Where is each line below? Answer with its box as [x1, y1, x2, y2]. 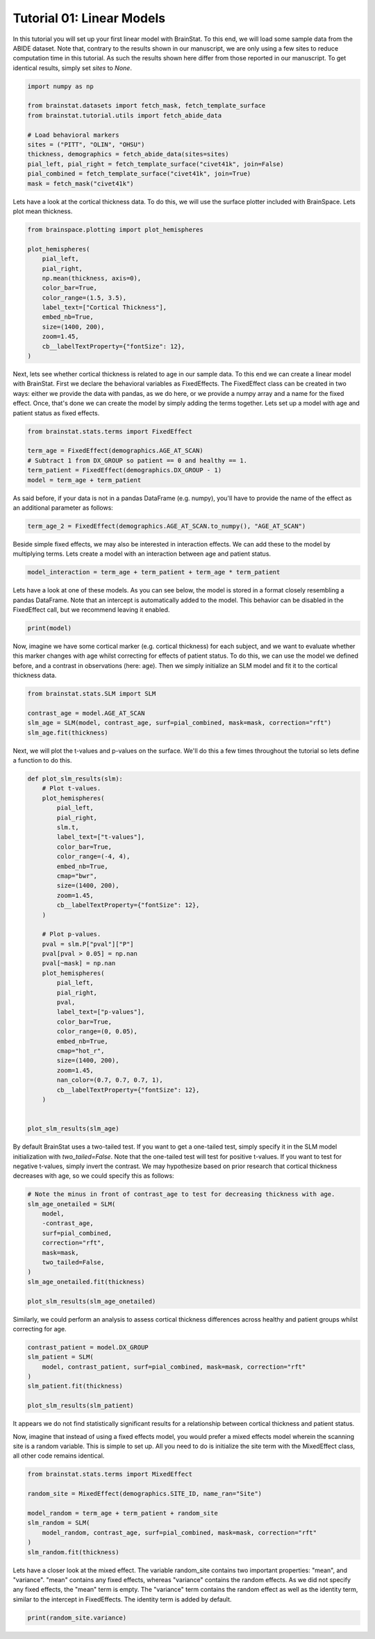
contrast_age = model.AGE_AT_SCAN [27, 709, 145, 717]
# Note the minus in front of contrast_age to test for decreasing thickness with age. [27, 1190, 335, 1198]
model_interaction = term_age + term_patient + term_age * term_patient [27, 568, 281, 576]
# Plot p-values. [42, 931, 101, 938]
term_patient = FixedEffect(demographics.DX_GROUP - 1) [27, 466, 222, 474]
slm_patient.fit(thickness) [27, 1382, 123, 1390]
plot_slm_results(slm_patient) [27, 1401, 135, 1410]
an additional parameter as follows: [12, 504, 114, 512]
